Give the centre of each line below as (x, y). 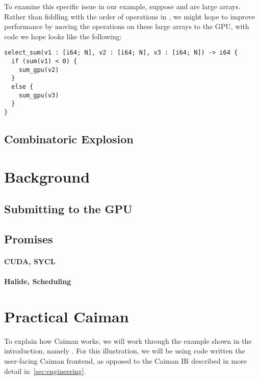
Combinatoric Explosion (69, 139)
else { (22, 87)
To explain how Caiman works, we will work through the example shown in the (128, 340)
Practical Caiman (67, 316)
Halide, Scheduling (38, 281)
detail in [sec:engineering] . (45, 371)
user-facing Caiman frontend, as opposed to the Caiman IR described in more (125, 361)
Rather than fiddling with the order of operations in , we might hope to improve (130, 16)
